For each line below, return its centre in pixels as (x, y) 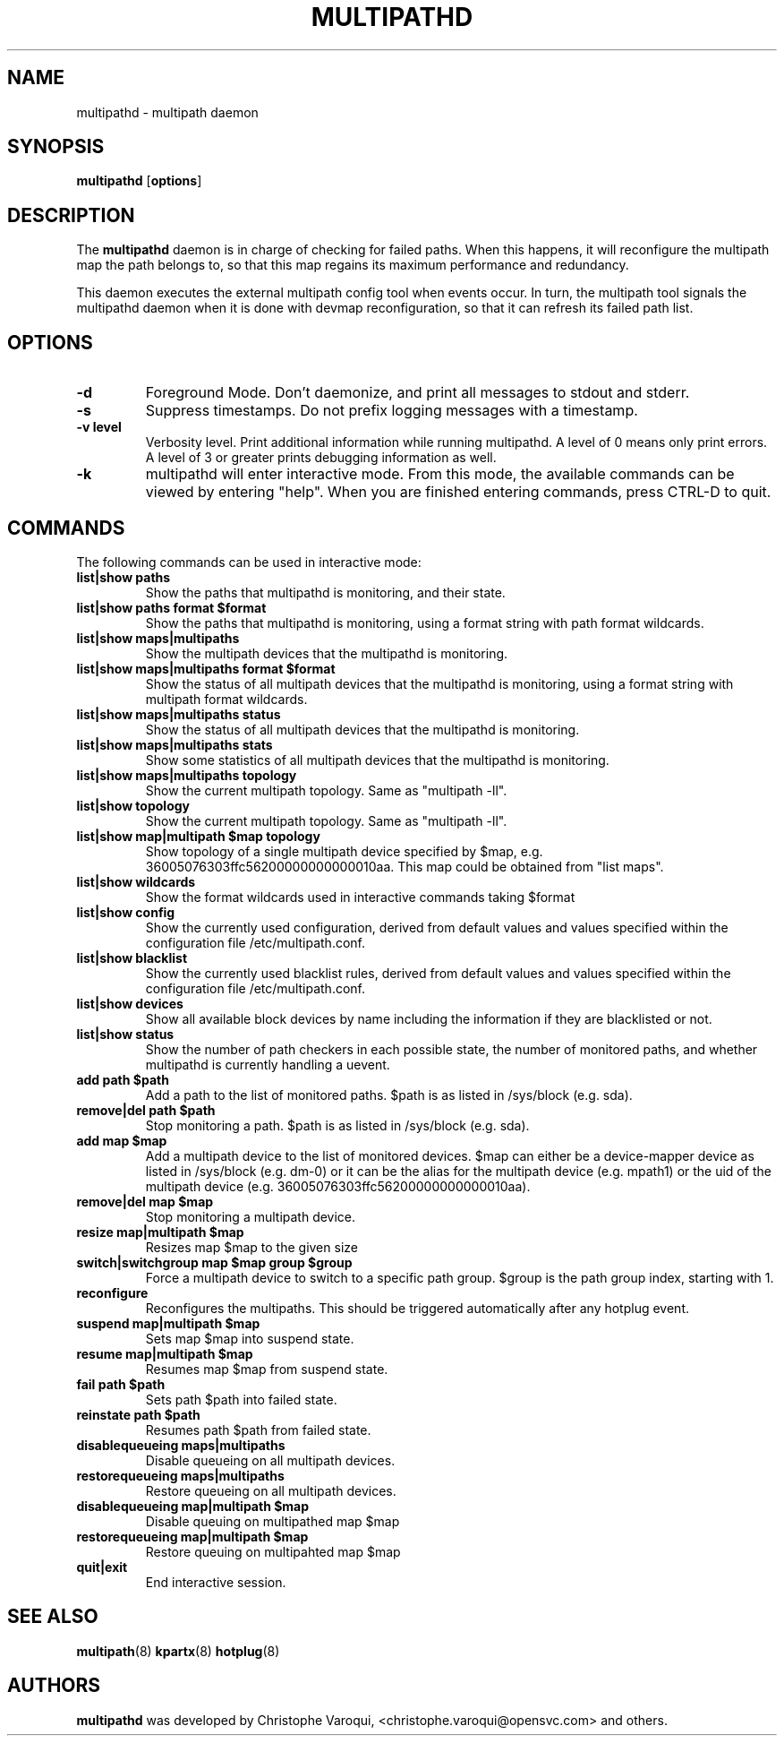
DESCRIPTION (71, 215)
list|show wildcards (136, 881)
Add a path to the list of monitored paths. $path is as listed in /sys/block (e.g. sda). (389, 1095)
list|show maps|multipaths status (179, 714)
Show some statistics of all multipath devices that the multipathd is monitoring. (377, 760)
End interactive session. (216, 1582)
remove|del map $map (145, 1201)
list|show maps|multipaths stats (175, 744)
